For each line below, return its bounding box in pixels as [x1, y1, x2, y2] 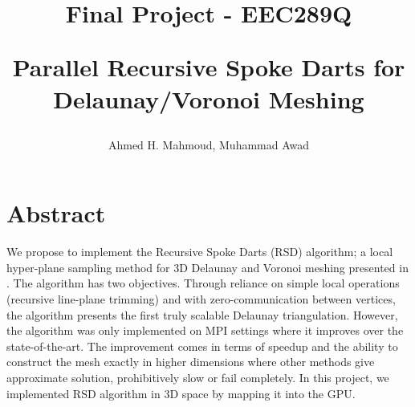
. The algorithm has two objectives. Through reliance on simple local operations [6, 275, 400, 291]
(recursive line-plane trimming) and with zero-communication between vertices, [6, 291, 396, 307]
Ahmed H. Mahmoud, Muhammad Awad [108, 136, 310, 153]
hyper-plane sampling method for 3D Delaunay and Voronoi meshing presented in [6, 258, 409, 275]
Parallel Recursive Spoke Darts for [12, 51, 405, 83]
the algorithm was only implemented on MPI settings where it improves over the [6, 322, 404, 339]
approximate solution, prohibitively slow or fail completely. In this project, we [6, 369, 389, 386]
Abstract [6, 197, 106, 230]
